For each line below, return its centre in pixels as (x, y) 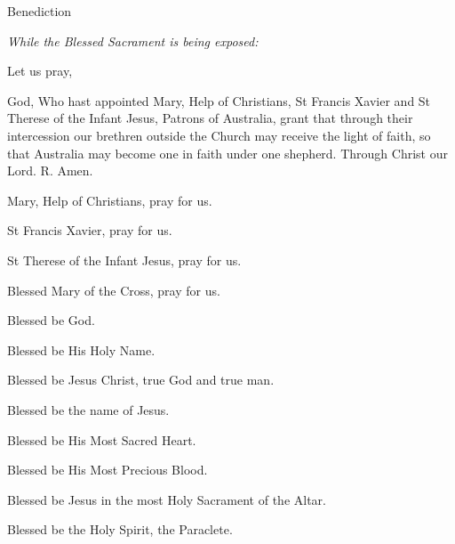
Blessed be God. (51, 320)
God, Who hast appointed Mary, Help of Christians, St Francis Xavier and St (219, 100)
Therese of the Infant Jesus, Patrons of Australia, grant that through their (210, 118)
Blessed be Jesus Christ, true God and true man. (141, 380)
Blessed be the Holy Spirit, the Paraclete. (120, 529)
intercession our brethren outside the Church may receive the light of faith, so (219, 135)
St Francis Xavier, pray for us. (90, 230)
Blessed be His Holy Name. (81, 349)
